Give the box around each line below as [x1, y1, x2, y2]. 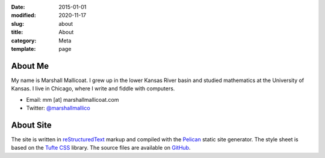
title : [11, 29, 23, 36]
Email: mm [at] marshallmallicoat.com [26, 96, 120, 103]
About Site [11, 120, 52, 130]
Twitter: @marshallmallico [26, 105, 90, 112]
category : [11, 37, 37, 44]
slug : [11, 20, 24, 27]
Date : [11, 4, 25, 10]
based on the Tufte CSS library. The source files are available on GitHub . [11, 144, 191, 151]
